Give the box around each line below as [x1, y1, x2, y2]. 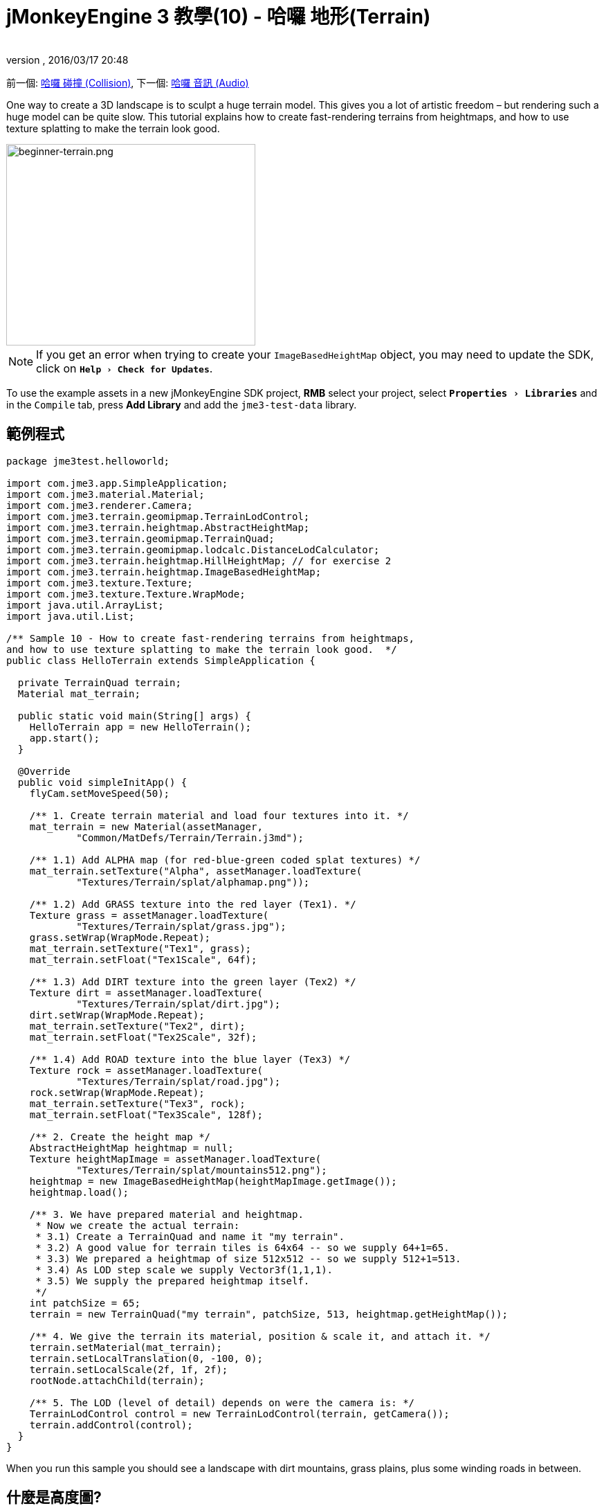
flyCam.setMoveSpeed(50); [29, 787, 170, 799]
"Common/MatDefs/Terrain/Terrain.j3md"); [76, 832, 304, 843]
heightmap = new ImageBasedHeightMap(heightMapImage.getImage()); [29, 1175, 397, 1187]
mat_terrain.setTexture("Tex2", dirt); [29, 1020, 246, 1032]
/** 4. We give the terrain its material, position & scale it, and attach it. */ [29, 1330, 491, 1342]
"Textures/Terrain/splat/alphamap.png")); [76, 876, 310, 888]
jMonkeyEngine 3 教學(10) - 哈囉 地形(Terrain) [6, 5, 431, 28]
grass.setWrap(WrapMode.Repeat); [29, 931, 211, 943]
